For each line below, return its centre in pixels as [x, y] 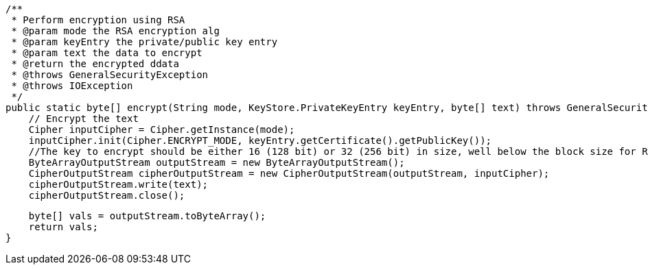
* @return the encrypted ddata [95, 64]
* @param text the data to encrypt [107, 53]
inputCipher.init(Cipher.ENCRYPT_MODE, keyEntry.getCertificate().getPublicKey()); [260, 140]
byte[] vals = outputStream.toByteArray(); [147, 216]
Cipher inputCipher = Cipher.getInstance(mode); [162, 130]
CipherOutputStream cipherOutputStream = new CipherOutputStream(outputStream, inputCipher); [289, 173]
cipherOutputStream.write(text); [118, 184]
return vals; [63, 227]
